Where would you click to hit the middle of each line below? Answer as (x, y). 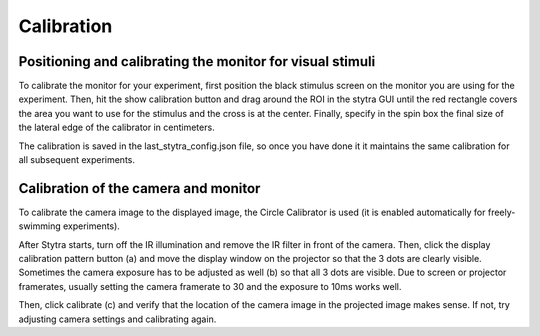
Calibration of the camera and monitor (139, 188)
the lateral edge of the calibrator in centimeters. (116, 127)
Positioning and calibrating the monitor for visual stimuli (197, 61)
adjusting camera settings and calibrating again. (117, 319)
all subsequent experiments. (76, 160)
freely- (501, 212)
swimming (40, 226)
